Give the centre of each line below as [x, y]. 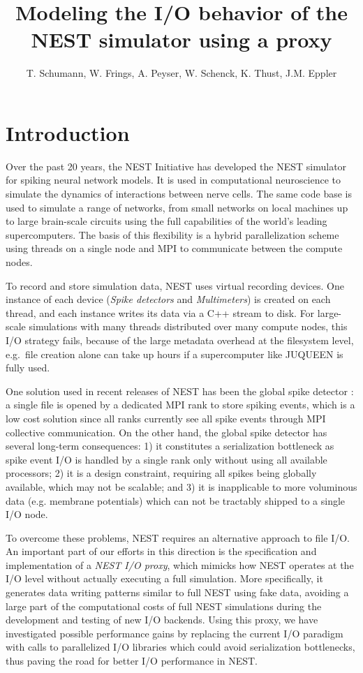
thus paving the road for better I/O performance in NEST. [132, 661]
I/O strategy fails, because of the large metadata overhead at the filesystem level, [180, 340]
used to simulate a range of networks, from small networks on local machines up [177, 207]
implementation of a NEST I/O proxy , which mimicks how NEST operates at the [180, 564]
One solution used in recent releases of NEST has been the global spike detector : [180, 391]
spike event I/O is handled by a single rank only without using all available [166, 459]
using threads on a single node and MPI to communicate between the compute [174, 248]
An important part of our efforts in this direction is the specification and [161, 551]
